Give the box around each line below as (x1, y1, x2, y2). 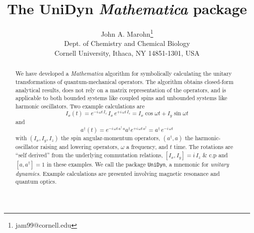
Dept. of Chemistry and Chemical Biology (64, 38, 190, 48)
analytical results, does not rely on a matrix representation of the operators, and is (15, 85, 226, 94)
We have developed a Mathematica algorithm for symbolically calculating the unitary (15, 69, 232, 78)
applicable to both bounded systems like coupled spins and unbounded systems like (15, 94, 228, 102)
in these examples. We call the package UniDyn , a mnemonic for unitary (46, 160, 229, 168)
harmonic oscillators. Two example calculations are (15, 102, 145, 110)
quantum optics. (15, 177, 57, 186)
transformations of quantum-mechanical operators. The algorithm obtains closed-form (15, 78, 233, 86)
